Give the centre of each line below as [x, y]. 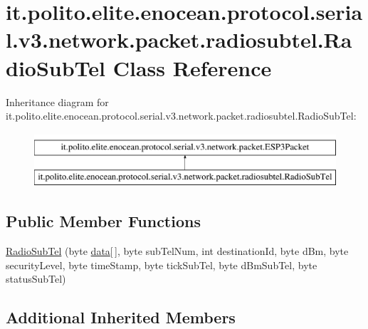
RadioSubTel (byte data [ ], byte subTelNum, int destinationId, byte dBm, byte [177, 251]
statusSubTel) [36, 279]
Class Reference [192, 67]
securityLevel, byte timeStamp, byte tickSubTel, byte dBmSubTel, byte [162, 265]
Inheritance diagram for [57, 101]
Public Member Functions [103, 221]
